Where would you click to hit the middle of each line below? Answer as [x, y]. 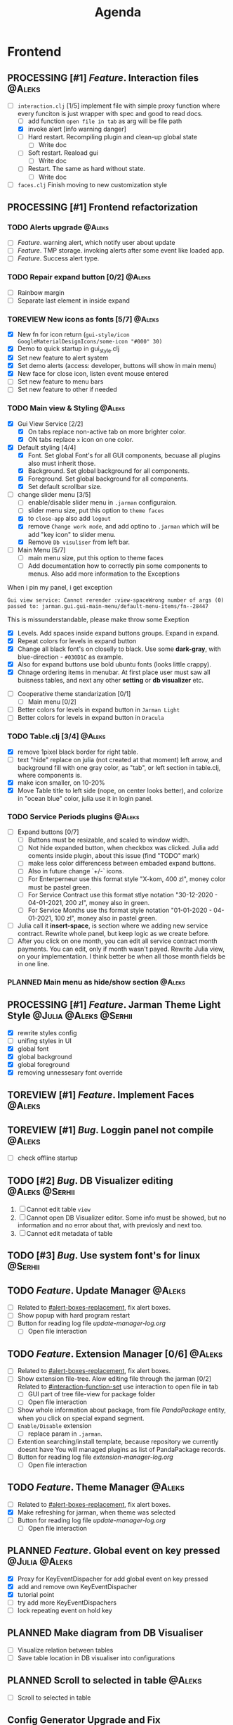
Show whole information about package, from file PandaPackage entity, [122, 1410]
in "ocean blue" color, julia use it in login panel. [85, 798]
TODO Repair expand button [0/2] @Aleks [79, 277]
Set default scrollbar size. [65, 487]
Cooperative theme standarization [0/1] [74, 694]
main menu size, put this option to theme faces [95, 557]
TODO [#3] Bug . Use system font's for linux [104, 1256]
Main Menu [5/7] [41, 550]
